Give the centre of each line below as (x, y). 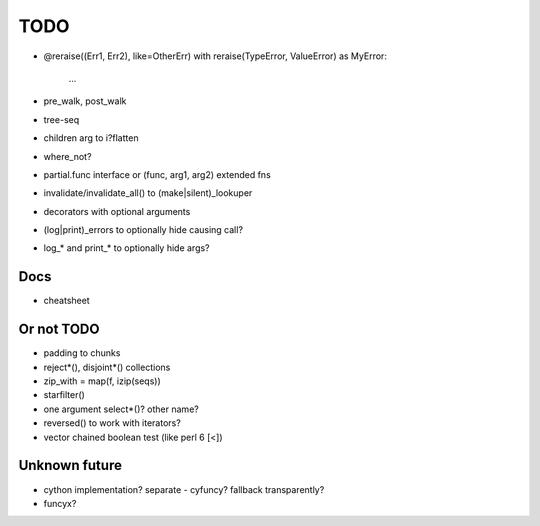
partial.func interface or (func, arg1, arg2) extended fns (157, 174)
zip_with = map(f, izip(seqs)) (102, 381)
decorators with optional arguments (117, 211)
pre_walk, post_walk (85, 101)
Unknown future (70, 465)
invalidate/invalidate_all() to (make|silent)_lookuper (148, 193)
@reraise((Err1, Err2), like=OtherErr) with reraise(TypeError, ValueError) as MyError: (215, 56)
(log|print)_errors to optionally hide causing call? (143, 230)
